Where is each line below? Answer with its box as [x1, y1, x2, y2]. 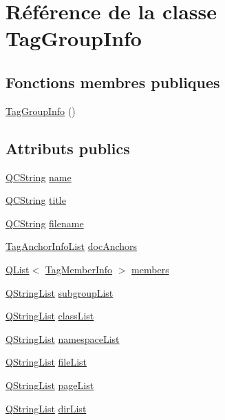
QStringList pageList [6, 377, 94, 392]
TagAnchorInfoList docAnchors [6, 239, 138, 253]
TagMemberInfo [45, 262, 113, 276]
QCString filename [6, 216, 84, 230]
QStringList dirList [6, 401, 87, 415]
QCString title [6, 193, 66, 207]
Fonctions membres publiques [6, 71, 220, 92]
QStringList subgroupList [6, 285, 114, 300]
